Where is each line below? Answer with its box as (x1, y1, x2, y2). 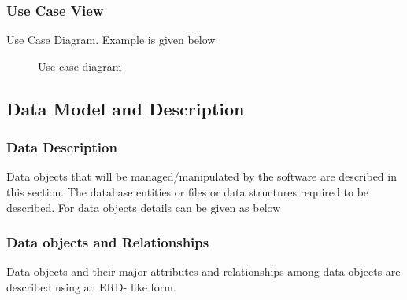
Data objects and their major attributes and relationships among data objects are (6, 263, 401, 280)
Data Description (6, 137, 117, 157)
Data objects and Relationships (6, 232, 209, 252)
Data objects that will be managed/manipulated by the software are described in (6, 168, 397, 185)
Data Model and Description (6, 96, 245, 120)
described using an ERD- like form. (6, 279, 176, 295)
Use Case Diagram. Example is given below (6, 31, 216, 48)
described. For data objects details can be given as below (6, 199, 281, 215)
